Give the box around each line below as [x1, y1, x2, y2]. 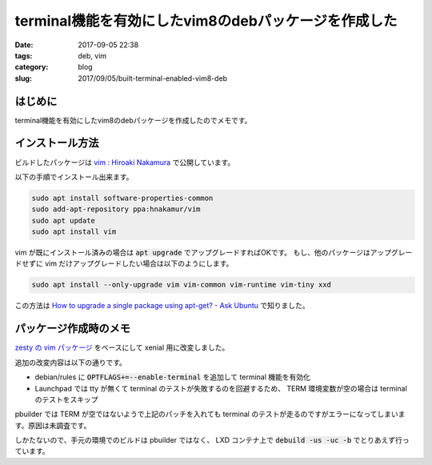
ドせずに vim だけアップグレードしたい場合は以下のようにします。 [14, 259, 234, 268]
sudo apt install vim [31, 227, 117, 236]
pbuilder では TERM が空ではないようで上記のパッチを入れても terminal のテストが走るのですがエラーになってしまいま [14, 409, 406, 419]
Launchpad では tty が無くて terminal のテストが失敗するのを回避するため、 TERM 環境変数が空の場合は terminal [34, 383, 407, 393]
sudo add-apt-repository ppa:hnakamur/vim [31, 205, 201, 214]
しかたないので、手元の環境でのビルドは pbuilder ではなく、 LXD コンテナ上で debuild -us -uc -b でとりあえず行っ [14, 435, 410, 445]
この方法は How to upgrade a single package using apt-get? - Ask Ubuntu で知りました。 [14, 301, 310, 311]
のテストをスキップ [34, 395, 98, 404]
